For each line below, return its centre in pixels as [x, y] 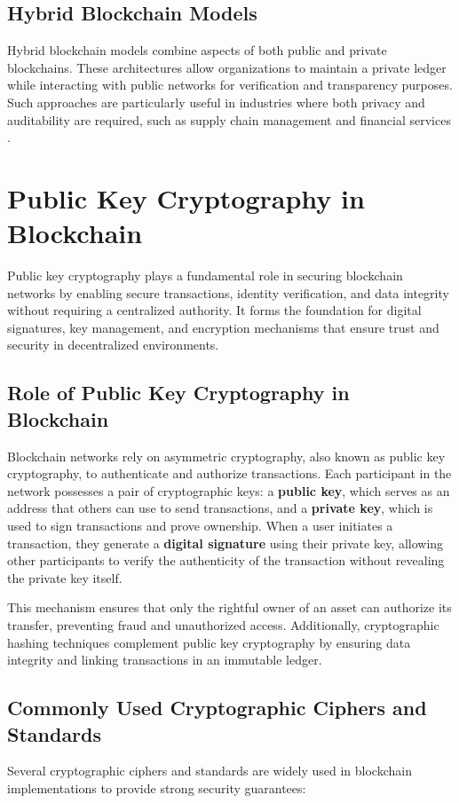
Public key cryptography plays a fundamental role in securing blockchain [205, 276]
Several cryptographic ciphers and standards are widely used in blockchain [210, 771]
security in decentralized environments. [113, 345]
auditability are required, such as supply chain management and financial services [229, 119]
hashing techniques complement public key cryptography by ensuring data [209, 642]
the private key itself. [65, 577]
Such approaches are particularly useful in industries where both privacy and [216, 102]
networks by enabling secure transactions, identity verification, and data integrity [228, 292]
